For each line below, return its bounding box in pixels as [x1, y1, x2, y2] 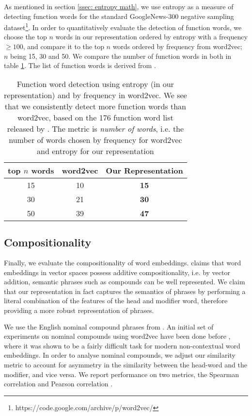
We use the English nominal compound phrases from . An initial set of [4, 321, 214, 331]
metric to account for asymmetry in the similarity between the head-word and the [4, 359, 247, 369]
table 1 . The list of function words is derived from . [4, 60, 156, 70]
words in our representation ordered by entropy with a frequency [55, 32, 248, 42]
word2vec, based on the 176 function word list [17, 111, 173, 123]
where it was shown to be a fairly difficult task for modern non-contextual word [4, 340, 240, 350]
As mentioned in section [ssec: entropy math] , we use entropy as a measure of [4, 1, 234, 11]
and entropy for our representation [37, 145, 154, 156]
